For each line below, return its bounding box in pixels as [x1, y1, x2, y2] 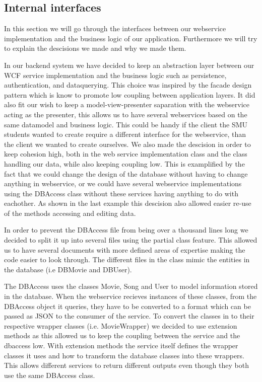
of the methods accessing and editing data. [4, 207, 136, 218]
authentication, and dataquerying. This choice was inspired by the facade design [4, 80, 252, 90]
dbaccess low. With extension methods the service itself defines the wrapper [4, 340, 238, 351]
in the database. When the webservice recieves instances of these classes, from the [4, 291, 257, 301]
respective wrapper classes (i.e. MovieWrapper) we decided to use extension [4, 320, 237, 331]
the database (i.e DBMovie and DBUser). [4, 264, 132, 274]
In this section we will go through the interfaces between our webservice [4, 23, 226, 34]
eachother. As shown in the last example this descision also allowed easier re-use [4, 198, 251, 208]
